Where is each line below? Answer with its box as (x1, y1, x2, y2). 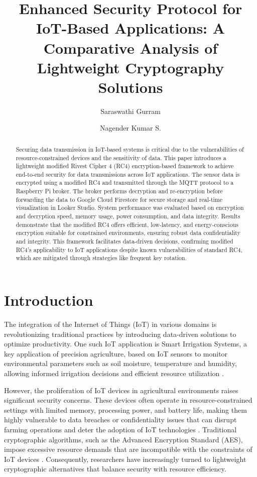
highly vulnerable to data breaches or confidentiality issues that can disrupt (4, 414, 237, 425)
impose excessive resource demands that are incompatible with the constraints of (4, 444, 252, 454)
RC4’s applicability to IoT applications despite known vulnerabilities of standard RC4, (16, 245, 242, 254)
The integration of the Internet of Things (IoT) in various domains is (4, 318, 217, 329)
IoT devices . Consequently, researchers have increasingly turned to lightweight (4, 453, 246, 464)
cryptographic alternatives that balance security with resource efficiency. (4, 463, 226, 474)
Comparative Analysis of (43, 37, 218, 58)
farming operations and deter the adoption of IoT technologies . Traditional (4, 424, 237, 434)
